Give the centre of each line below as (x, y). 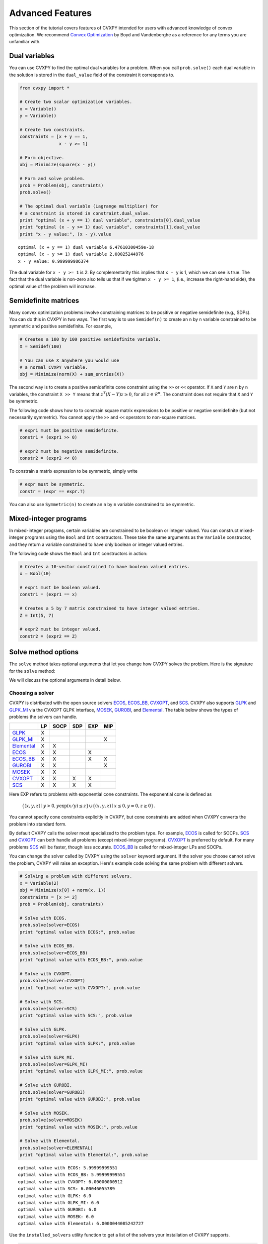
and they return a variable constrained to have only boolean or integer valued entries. (96, 544)
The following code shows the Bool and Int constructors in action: (78, 553)
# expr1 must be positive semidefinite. (69, 430)
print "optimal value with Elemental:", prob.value (84, 1155)
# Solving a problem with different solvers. (76, 876)
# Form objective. (42, 157)
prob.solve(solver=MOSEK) (51, 1120)
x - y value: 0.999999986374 (53, 261)
